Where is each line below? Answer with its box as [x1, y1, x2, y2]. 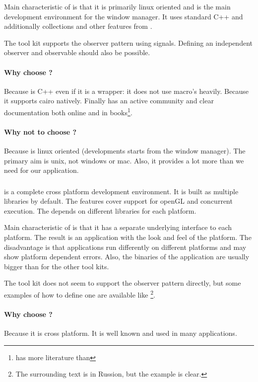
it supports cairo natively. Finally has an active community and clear [4, 95, 214, 106]
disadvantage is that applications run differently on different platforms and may [4, 241, 247, 252]
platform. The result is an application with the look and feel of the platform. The [4, 232, 252, 242]
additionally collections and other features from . [4, 21, 152, 31]
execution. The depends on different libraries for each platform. [4, 205, 196, 216]
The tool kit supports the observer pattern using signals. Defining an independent [4, 37, 253, 48]
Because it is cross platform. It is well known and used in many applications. [4, 328, 237, 338]
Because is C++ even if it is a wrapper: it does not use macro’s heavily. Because [4, 85, 249, 96]
